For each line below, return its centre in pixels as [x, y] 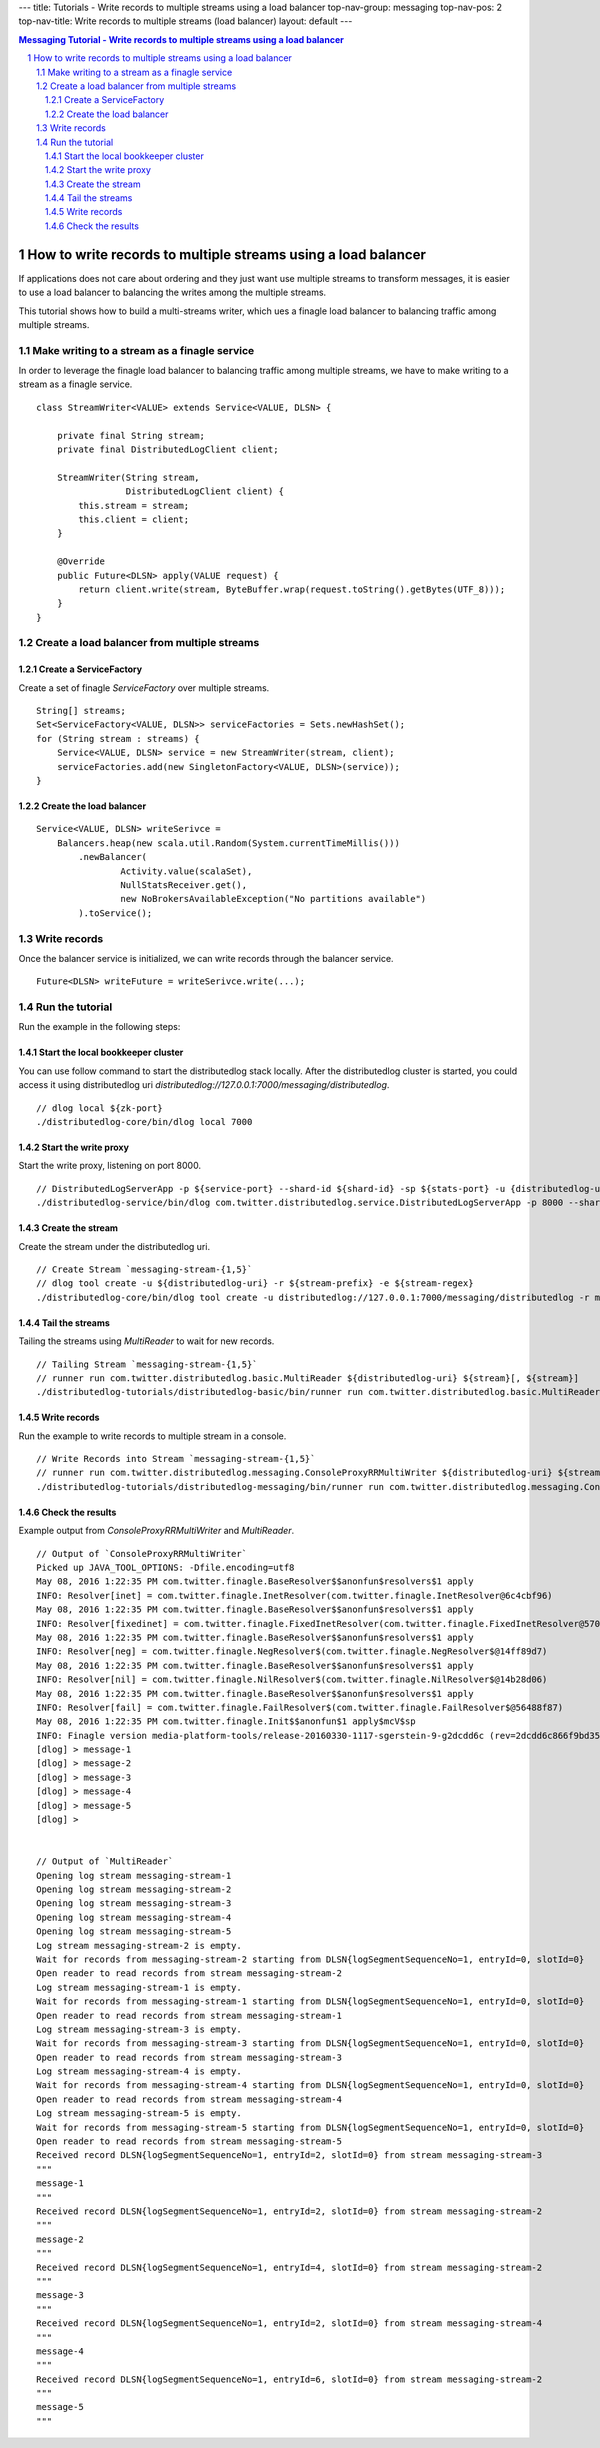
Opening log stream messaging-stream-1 [134, 1875]
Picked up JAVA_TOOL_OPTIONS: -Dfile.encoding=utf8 [165, 1568]
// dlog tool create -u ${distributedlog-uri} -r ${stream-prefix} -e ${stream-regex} [255, 1283]
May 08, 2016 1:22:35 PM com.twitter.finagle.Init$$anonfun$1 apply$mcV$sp [226, 1721]
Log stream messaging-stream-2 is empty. [139, 1945]
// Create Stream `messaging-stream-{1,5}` [144, 1269]
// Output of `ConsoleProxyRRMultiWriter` [142, 1553]
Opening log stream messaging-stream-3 [134, 1903]
